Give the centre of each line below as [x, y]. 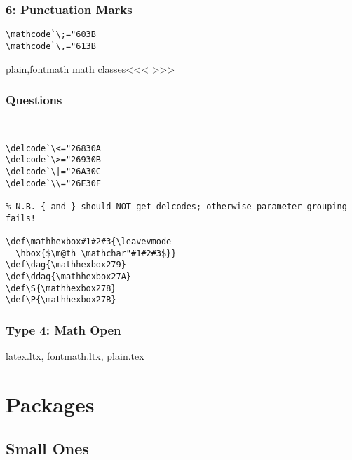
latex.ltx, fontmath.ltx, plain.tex [75, 356]
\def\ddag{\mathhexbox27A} [68, 276]
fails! [21, 218]
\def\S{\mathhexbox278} [61, 288]
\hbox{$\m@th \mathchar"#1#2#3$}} [96, 253]
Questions [34, 100]
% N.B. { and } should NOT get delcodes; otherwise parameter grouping [176, 206]
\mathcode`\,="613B [51, 46]
